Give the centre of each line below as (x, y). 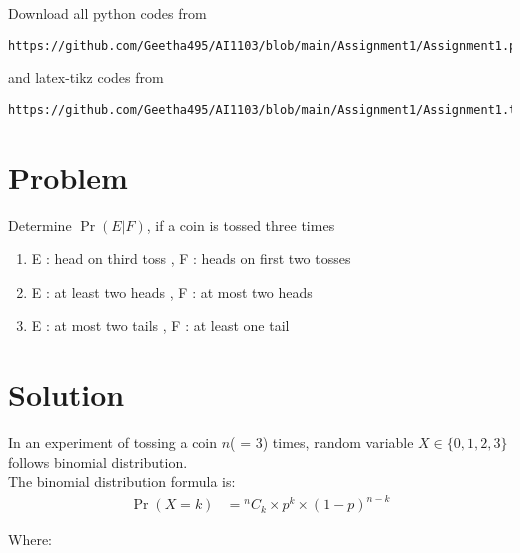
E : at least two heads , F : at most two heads (172, 291)
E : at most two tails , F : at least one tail (160, 325)
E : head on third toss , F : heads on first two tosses (191, 258)
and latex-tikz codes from (86, 77)
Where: (30, 539)
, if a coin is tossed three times (240, 224)
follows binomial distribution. (98, 461)
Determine (40, 224)
